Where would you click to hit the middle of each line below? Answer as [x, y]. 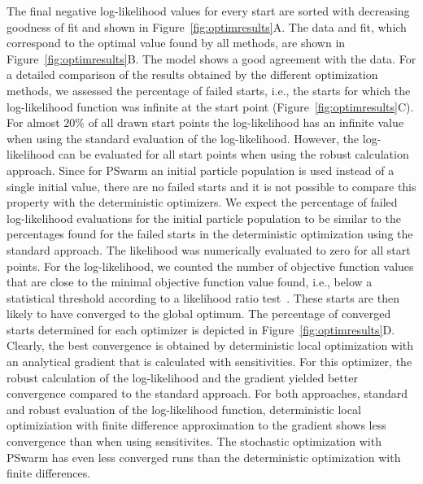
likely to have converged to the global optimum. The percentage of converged [199, 314]
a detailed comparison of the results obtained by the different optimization [192, 74]
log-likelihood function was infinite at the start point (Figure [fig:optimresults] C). [210, 106]
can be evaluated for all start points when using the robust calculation [233, 154]
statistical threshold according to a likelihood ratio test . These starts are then [203, 297]
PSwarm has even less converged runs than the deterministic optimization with [204, 457]
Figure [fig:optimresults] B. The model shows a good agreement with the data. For [211, 58]
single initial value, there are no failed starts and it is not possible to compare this [211, 186]
